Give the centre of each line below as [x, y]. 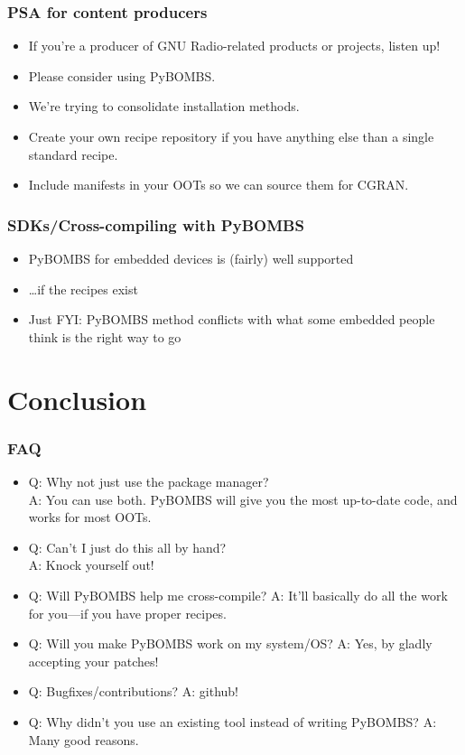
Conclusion [77, 399]
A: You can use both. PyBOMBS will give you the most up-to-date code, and [243, 499]
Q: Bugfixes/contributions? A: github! [133, 691]
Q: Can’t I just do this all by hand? [127, 547]
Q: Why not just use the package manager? [149, 481]
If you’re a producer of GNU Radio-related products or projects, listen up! [234, 46]
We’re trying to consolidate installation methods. [164, 106]
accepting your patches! [93, 661]
